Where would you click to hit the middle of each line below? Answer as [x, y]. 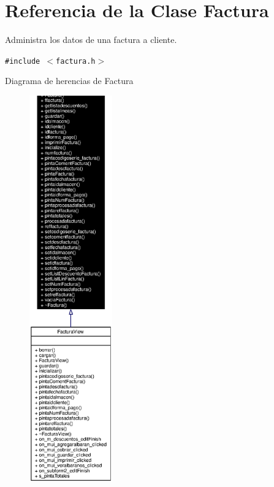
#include [23, 61]
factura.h [76, 61]
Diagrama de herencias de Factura [69, 81]
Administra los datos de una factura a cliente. [91, 40]
